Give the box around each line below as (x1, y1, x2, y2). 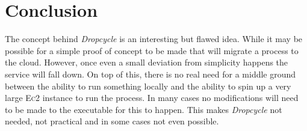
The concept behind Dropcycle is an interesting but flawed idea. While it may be (5, 32, 303, 45)
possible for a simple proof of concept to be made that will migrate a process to (5, 44, 299, 56)
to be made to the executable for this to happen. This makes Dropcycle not (5, 103, 282, 115)
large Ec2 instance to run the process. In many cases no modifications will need (5, 91, 299, 104)
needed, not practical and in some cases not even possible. (5, 115, 219, 127)
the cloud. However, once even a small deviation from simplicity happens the (5, 56, 288, 69)
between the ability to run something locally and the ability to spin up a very (5, 79, 291, 92)
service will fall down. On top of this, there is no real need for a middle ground (5, 67, 296, 80)
